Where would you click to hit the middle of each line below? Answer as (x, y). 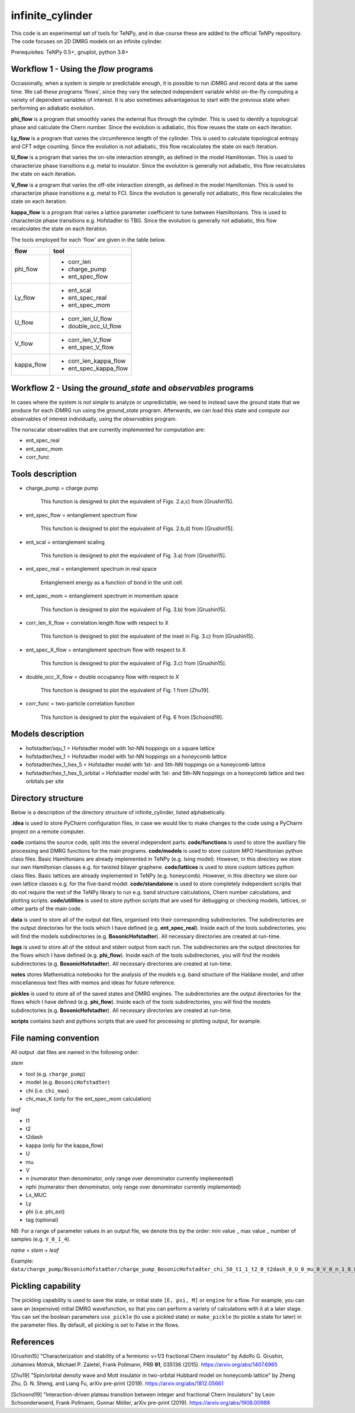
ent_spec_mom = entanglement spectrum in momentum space (102, 596)
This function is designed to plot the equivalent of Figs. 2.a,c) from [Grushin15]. (137, 502)
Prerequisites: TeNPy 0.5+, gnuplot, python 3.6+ (70, 52)
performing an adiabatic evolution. (53, 108)
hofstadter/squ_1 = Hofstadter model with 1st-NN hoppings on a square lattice (120, 748)
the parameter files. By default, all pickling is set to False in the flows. (95, 1325)
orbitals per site (45, 781)
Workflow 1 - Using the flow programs (82, 69)
